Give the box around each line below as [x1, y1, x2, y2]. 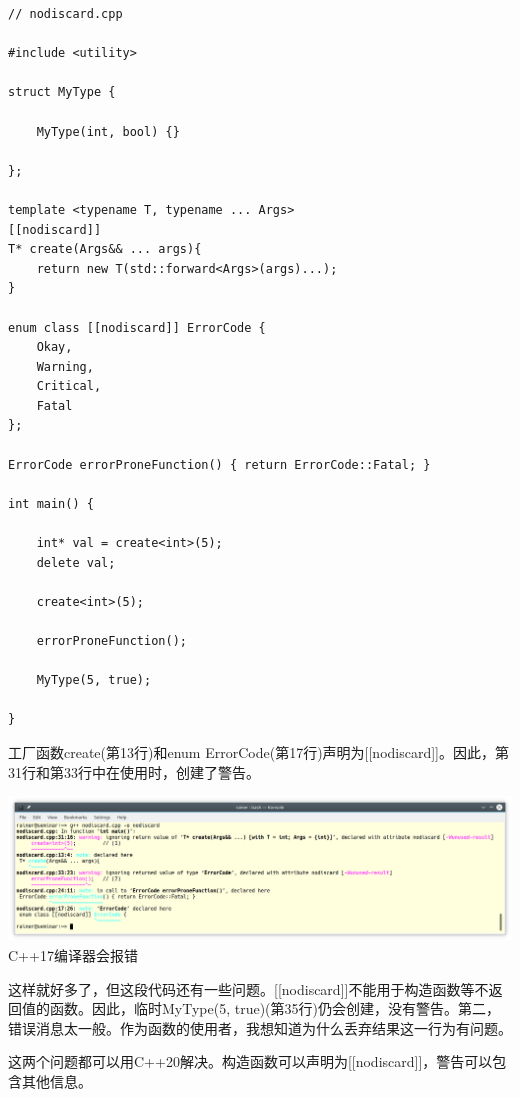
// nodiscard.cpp [8, 7, 123, 21]
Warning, [36, 359, 94, 374]
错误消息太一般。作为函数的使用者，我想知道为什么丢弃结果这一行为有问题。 [8, 1017, 512, 1038]
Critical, [36, 379, 102, 394]
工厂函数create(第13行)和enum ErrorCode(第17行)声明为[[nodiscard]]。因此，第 [8, 741, 510, 762]
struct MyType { [8, 85, 116, 100]
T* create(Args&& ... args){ [8, 242, 202, 257]
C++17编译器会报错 [8, 944, 138, 965]
